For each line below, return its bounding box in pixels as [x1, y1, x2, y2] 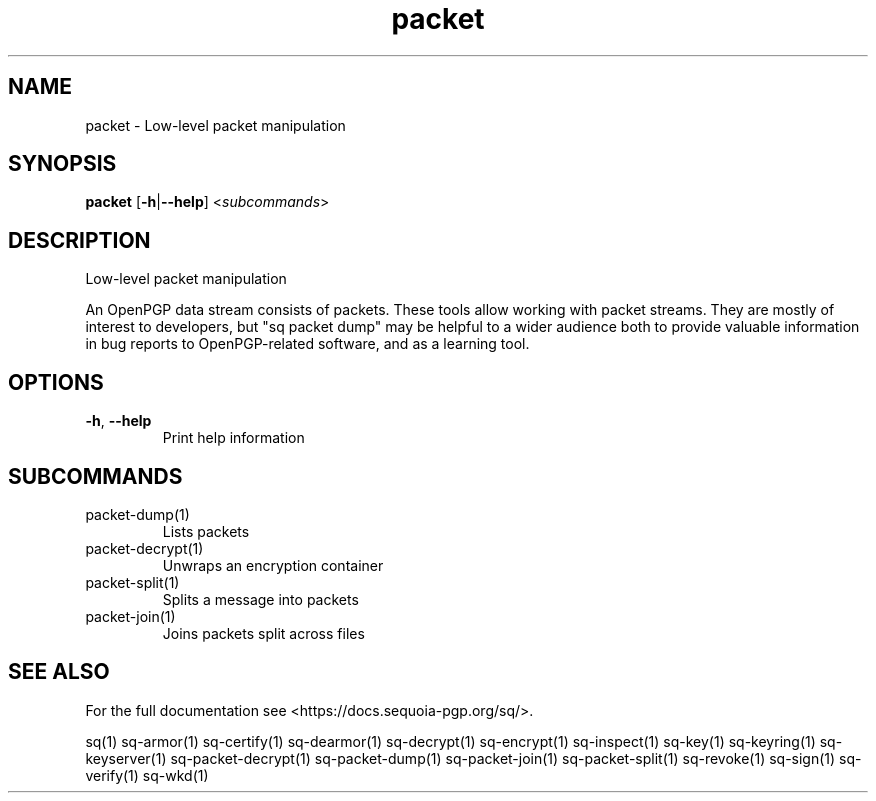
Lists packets [162, 522, 250, 540]
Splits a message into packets [162, 590, 359, 608]
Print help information [162, 429, 305, 447]
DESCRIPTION [8, 227, 151, 253]
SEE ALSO [8, 659, 110, 685]
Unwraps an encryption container [162, 556, 384, 574]
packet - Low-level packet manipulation [85, 116, 346, 134]
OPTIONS [8, 369, 104, 395]
